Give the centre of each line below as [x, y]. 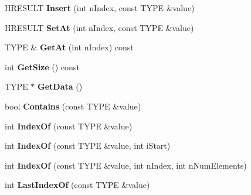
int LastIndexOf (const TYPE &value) [77, 185]
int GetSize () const [42, 66]
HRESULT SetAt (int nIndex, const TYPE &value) [99, 27]
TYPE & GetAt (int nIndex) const [69, 47]
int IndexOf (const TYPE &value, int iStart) [88, 146]
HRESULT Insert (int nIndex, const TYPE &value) [100, 8]
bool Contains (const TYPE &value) [73, 106]
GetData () [60, 86]
